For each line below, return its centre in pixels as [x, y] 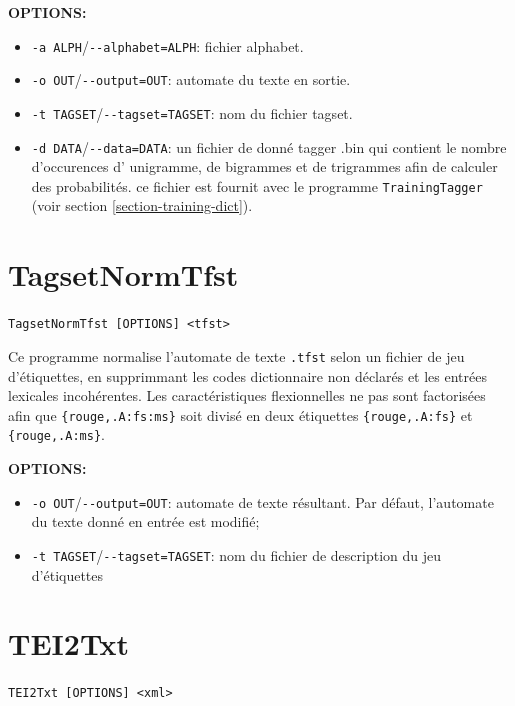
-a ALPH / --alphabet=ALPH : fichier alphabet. [167, 45]
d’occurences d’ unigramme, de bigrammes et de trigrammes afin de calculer [264, 166]
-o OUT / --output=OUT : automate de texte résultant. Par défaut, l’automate [262, 501]
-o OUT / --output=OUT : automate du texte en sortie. [191, 79]
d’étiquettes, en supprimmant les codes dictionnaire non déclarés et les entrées [247, 375]
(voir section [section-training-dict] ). [142, 205]
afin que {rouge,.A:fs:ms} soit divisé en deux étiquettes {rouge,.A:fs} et [240, 414]
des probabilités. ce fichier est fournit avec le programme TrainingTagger [257, 185]
